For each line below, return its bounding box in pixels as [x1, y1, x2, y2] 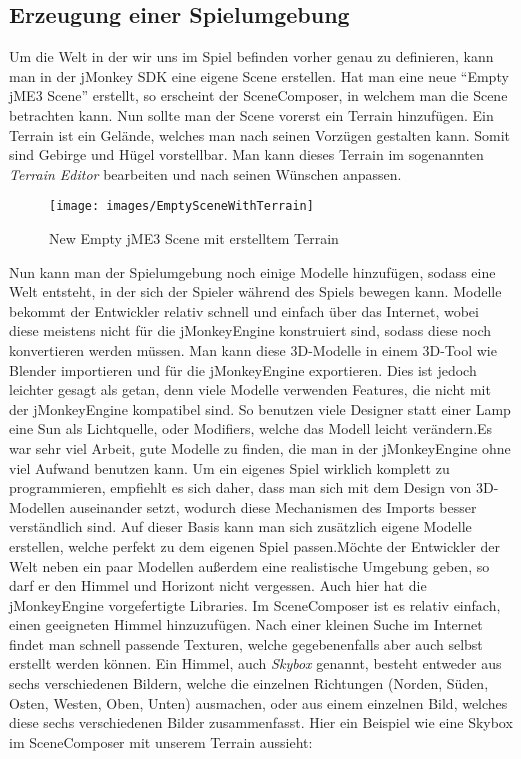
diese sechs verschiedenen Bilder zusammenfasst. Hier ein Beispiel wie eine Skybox [9, 712, 513, 733]
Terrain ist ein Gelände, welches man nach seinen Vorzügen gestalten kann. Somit [9, 124, 511, 145]
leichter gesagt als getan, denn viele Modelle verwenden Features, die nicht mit [9, 379, 491, 400]
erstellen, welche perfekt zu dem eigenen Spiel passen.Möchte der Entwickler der [9, 535, 500, 556]
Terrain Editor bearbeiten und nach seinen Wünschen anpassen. [9, 163, 402, 184]
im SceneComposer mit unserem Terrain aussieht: [9, 731, 313, 752]
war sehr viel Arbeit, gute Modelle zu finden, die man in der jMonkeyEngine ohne [9, 437, 511, 458]
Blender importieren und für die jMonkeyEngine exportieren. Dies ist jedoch [9, 359, 477, 380]
